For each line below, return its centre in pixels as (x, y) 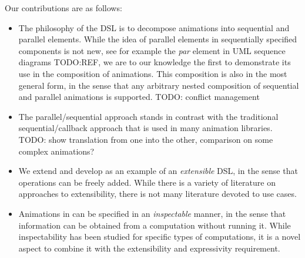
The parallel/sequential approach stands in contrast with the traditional (148, 116)
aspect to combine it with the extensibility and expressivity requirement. (149, 248)
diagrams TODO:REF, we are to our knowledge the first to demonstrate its (155, 62)
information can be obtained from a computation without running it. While (155, 225)
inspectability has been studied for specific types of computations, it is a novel (160, 237)
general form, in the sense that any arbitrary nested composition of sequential (159, 85)
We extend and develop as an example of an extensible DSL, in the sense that (158, 171)
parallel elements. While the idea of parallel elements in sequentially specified (158, 39)
